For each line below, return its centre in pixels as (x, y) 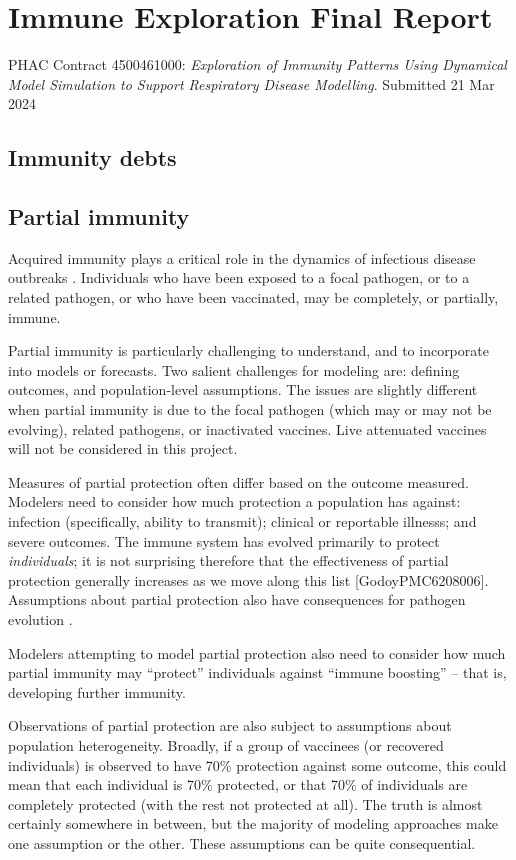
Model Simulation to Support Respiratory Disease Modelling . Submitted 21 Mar (251, 83)
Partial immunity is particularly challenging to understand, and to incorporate (248, 350)
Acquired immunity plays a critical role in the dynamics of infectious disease (242, 257)
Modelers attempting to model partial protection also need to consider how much (257, 652)
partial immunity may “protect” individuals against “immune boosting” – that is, (257, 672)
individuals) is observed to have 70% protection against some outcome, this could (257, 764)
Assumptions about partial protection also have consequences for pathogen (237, 599)
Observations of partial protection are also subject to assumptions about (230, 725)
